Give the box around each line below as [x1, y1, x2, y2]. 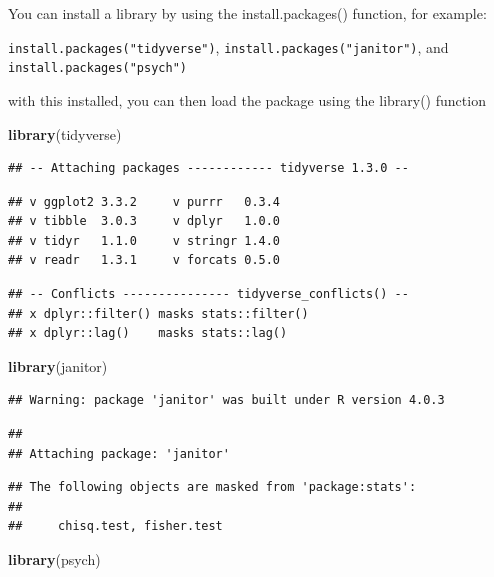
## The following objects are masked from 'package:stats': [8, 480, 417, 495]
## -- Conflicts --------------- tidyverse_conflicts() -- [8, 287, 409, 302]
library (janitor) [8, 355, 108, 376]
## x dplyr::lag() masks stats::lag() [8, 326, 288, 341]
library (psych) [8, 549, 101, 569]
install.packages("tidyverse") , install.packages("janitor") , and [8, 36, 449, 57]
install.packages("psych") [8, 61, 187, 76]
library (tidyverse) [8, 123, 122, 144]
